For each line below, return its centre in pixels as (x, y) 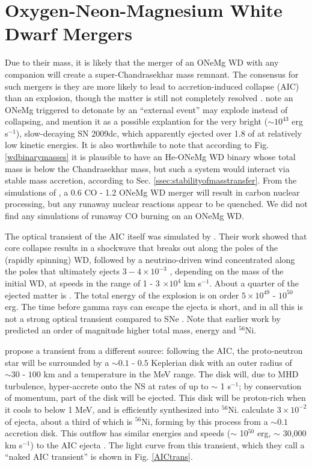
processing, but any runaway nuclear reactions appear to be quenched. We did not (156, 204)
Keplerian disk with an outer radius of (222, 362)
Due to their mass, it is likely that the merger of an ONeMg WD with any (142, 62)
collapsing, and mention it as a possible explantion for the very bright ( (136, 121)
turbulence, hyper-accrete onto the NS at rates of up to (107, 385)
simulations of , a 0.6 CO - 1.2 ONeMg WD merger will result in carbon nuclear (152, 192)
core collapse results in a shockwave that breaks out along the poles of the (141, 248)
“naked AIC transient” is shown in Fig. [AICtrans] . (99, 456)
